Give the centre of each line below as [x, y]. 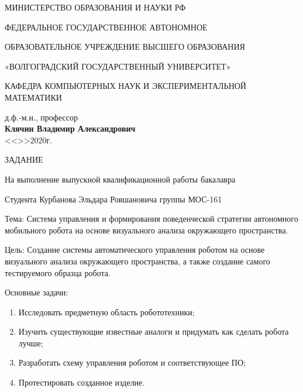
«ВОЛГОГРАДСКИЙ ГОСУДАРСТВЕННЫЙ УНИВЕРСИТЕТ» [118, 66]
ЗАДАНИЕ [24, 159]
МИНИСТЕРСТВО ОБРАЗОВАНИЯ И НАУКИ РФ [95, 7]
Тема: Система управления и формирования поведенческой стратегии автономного [151, 219]
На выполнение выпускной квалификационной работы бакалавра [120, 179]
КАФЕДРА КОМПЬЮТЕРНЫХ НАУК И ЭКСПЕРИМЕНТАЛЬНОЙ [125, 86]
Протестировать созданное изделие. [82, 382]
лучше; [31, 343]
